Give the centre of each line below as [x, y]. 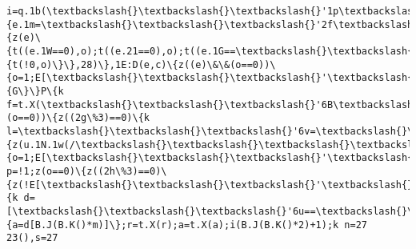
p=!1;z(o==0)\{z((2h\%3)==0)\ [87, 171]
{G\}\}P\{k [35, 91]
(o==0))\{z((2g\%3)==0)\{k [78, 118]
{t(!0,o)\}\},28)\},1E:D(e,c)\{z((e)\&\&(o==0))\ [141, 64]
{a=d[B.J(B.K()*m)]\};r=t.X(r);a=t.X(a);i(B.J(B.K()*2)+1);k [173, 225]
